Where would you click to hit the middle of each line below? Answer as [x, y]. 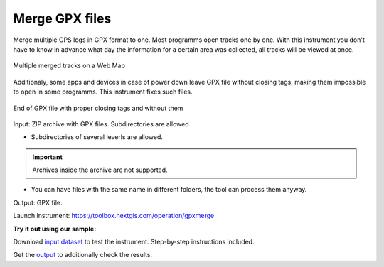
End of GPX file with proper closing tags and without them [98, 108]
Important [48, 157]
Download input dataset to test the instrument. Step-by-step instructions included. [134, 242]
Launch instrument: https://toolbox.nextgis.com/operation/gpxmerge [114, 216]
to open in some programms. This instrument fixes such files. [103, 92]
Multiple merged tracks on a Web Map [69, 66]
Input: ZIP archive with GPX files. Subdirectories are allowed [101, 124]
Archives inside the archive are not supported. [100, 170]
